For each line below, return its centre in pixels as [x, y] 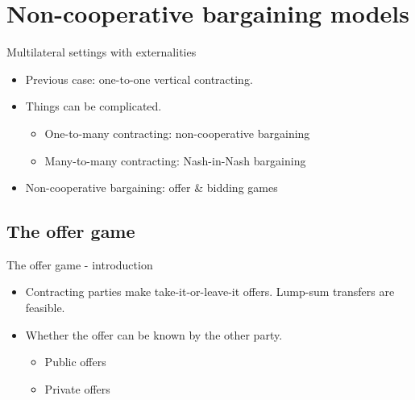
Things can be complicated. [93, 106]
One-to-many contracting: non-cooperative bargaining [177, 133]
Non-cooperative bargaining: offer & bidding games [151, 187]
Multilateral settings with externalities [102, 52]
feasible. [45, 308]
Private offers [77, 388]
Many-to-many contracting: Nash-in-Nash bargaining [175, 160]
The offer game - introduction [80, 264]
